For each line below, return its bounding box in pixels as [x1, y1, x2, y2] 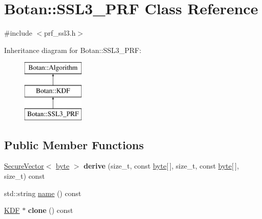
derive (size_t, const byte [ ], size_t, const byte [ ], [84, 160, 239, 171]
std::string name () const [4, 187, 82, 198]
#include [4, 28, 33, 38]
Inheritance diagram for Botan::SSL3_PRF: [4, 44, 142, 55]
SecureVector [4, 160, 44, 171]
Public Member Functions [4, 136, 144, 152]
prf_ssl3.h [44, 28, 76, 38]
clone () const [28, 205, 73, 215]
